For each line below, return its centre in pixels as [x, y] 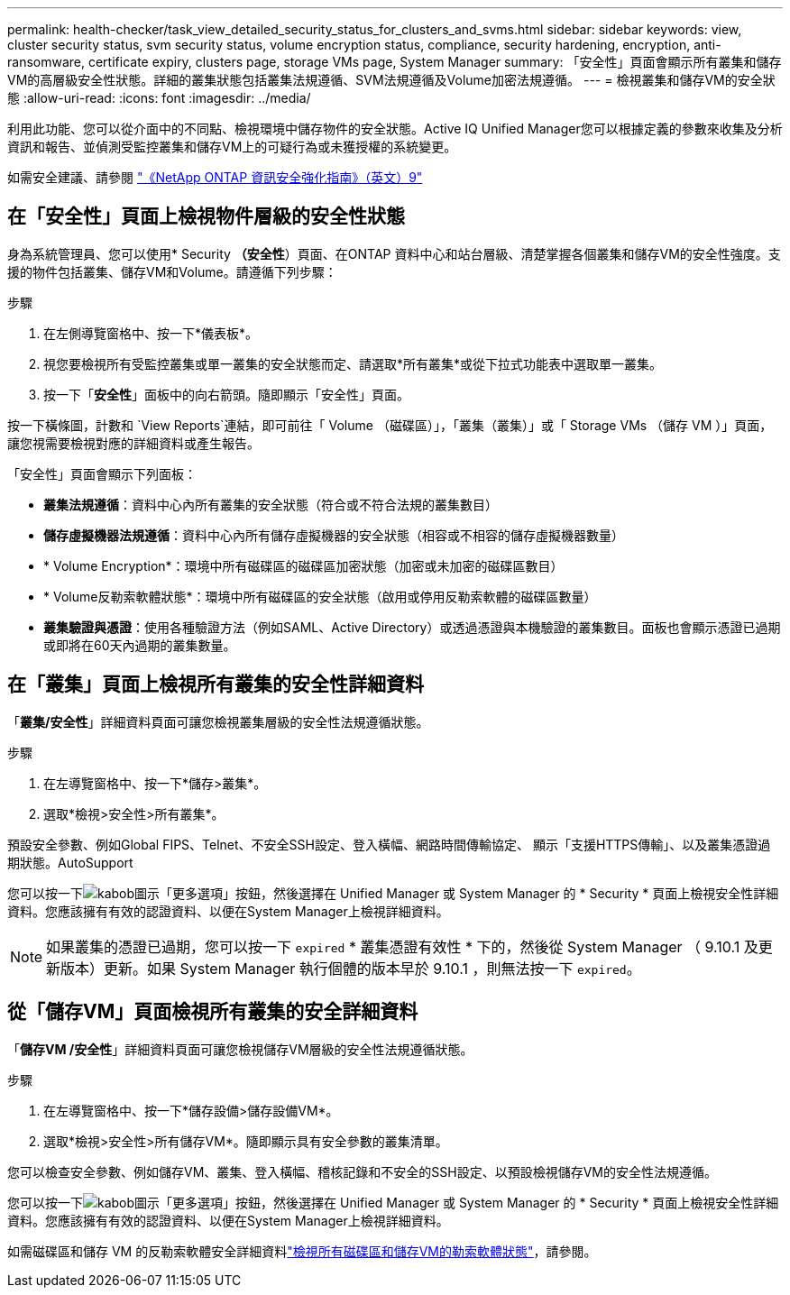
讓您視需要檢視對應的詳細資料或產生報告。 [133, 443]
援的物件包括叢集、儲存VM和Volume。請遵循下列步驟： [172, 271]
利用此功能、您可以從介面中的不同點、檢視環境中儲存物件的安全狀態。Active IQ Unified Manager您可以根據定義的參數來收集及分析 [395, 129]
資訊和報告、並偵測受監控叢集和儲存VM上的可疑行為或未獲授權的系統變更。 [232, 147]
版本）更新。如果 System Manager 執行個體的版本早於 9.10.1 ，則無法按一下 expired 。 [351, 968]
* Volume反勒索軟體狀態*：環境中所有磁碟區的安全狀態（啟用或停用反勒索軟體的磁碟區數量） [320, 596]
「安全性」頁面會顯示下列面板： [102, 473]
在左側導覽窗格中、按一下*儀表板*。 [151, 333]
